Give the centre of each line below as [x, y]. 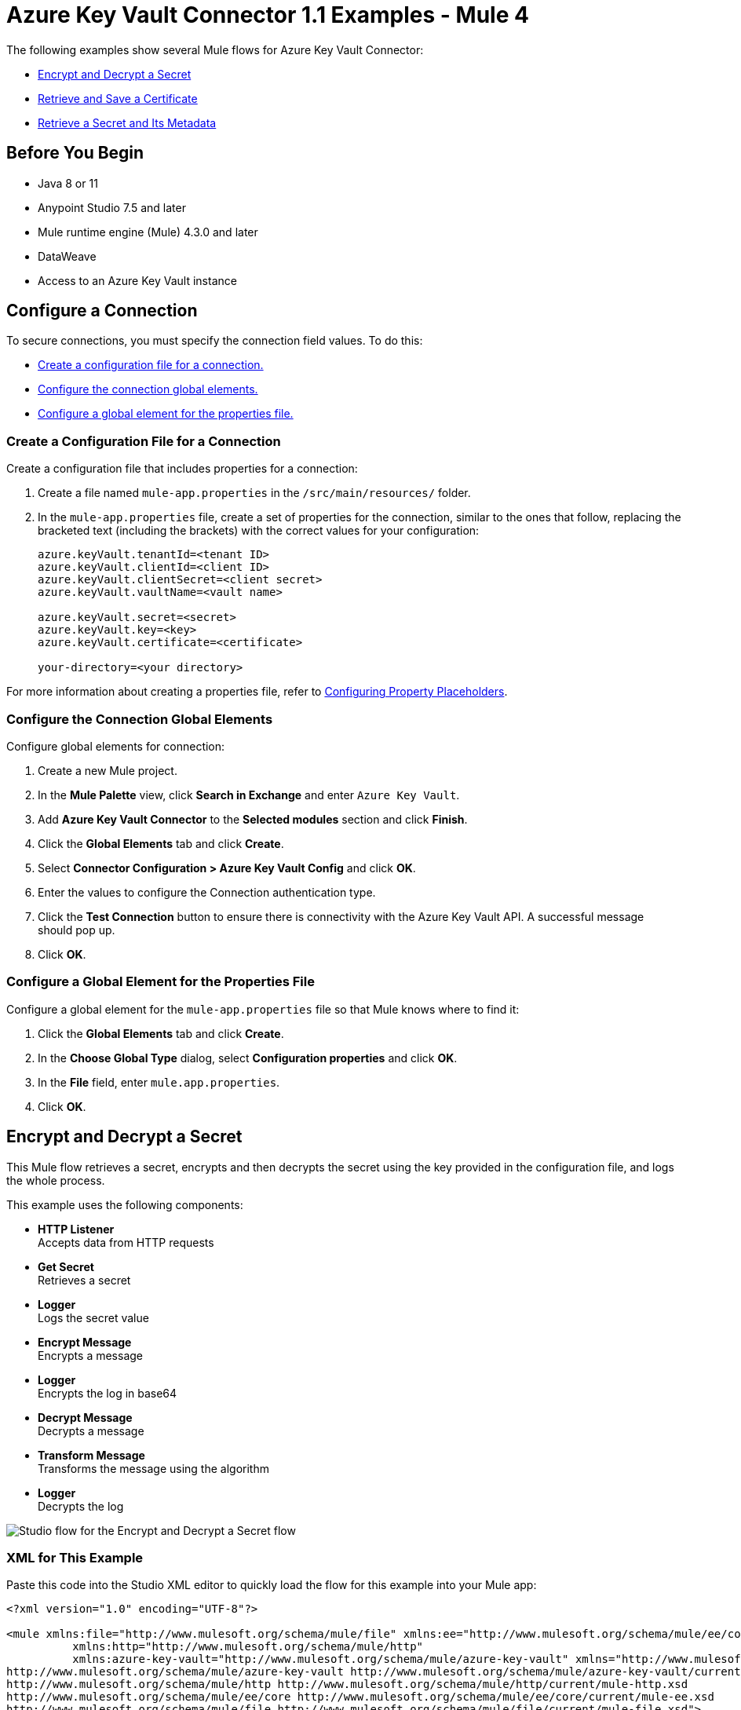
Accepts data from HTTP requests [126, 1242]
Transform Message [91, 1455]
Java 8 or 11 [68, 183]
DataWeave [67, 256]
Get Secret [66, 1266]
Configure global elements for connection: [116, 746]
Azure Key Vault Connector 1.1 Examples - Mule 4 [268, 15]
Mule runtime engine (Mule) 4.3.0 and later [148, 232]
